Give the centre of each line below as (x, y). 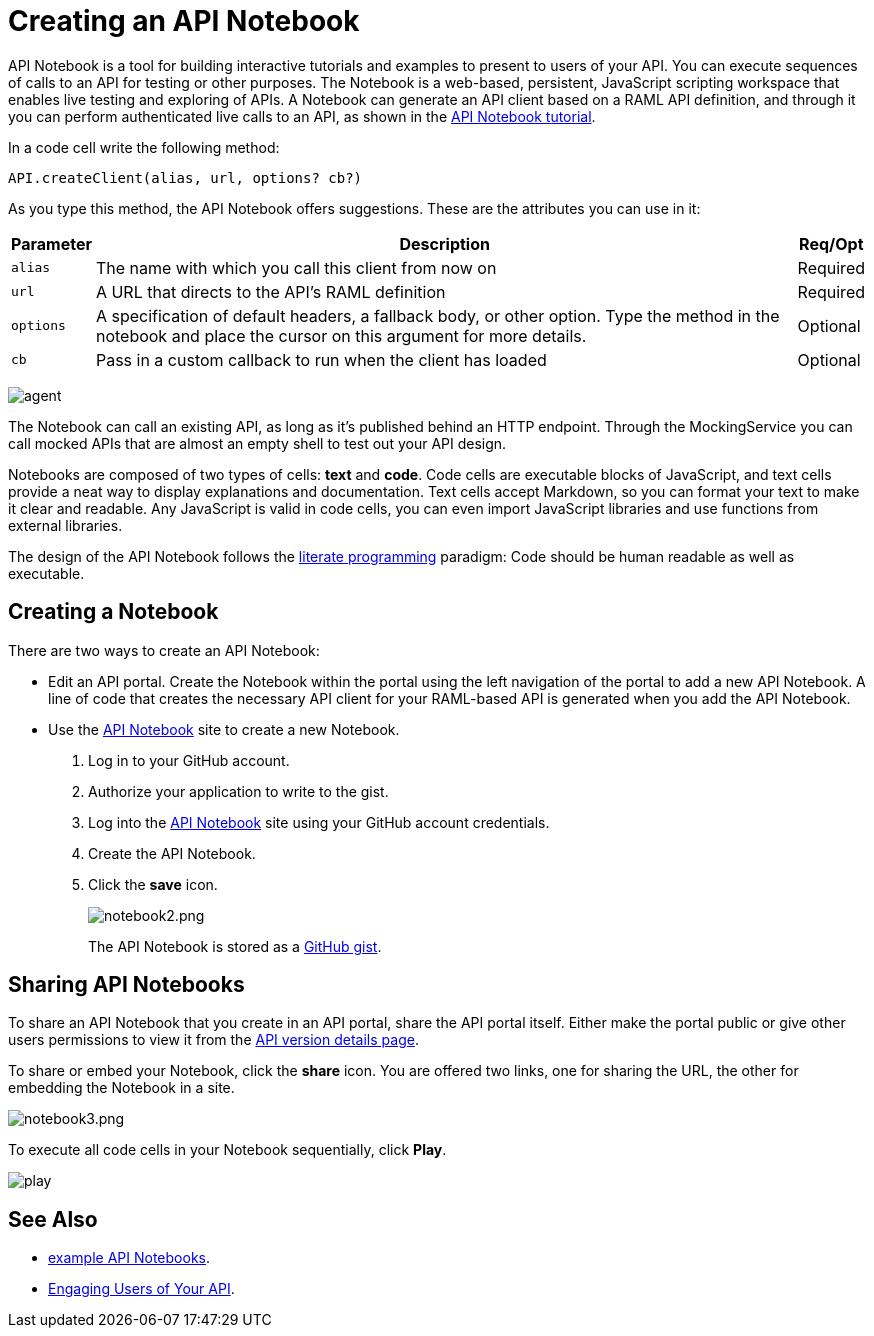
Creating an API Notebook (184, 21)
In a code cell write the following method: (144, 147)
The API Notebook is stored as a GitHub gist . (235, 946)
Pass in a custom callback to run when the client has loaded (321, 359)
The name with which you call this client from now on (296, 267)
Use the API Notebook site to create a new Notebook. (224, 729)
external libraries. (65, 525)
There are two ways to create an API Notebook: (164, 650)
